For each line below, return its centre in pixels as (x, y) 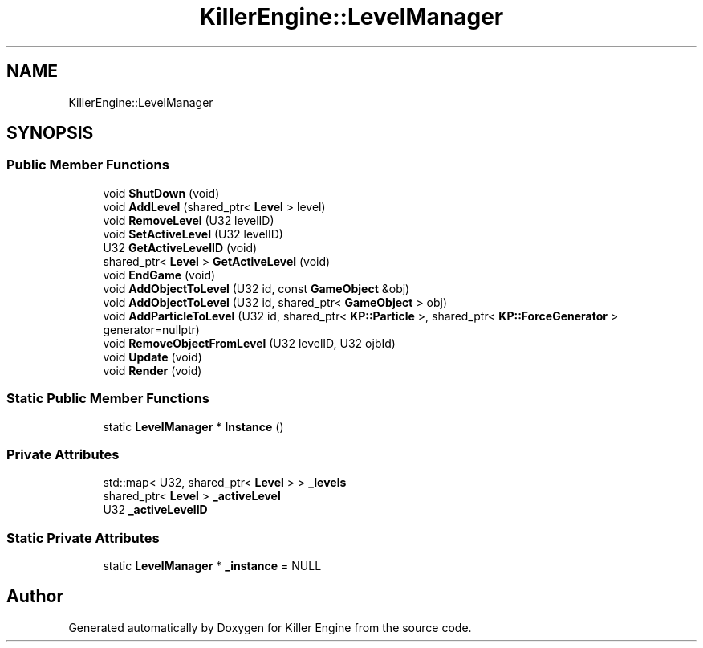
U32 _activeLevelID (155, 510)
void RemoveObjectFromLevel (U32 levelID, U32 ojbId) (249, 343)
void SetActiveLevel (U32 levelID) (193, 234)
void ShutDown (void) (161, 193)
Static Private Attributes (83, 538)
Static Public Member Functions (108, 399)
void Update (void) (152, 357)
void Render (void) (152, 370)
